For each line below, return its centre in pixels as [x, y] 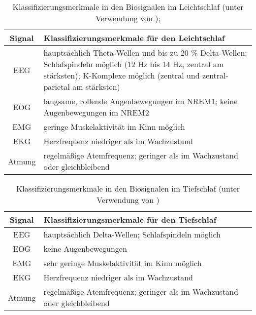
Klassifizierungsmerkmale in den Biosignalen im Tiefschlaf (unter [128, 188]
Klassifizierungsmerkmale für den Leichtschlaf [134, 38]
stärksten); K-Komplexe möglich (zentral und [122, 75]
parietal [57, 87]
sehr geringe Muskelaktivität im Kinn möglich [123, 263]
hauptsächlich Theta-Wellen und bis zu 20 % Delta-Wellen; [145, 53]
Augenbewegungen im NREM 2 [96, 112]
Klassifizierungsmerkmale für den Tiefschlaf [130, 219]
